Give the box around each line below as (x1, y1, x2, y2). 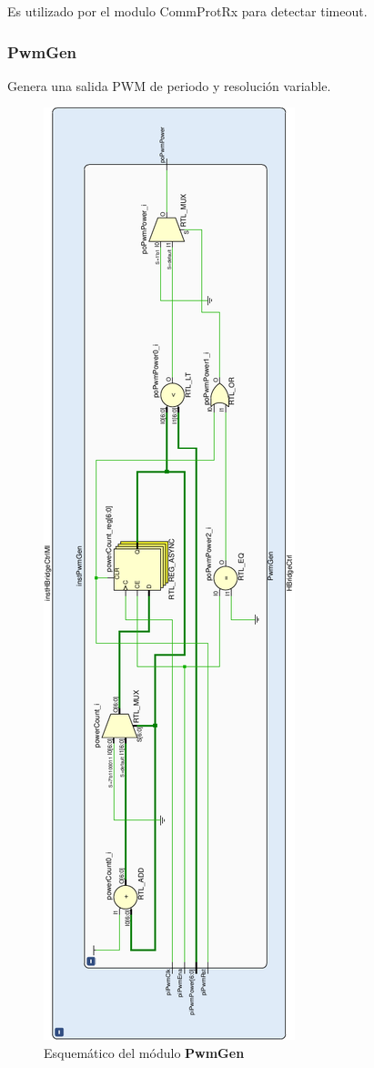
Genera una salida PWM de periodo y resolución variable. (7, 76, 331, 95)
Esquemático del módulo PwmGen (44, 1043, 245, 1062)
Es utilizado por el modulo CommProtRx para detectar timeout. (7, 2, 368, 20)
